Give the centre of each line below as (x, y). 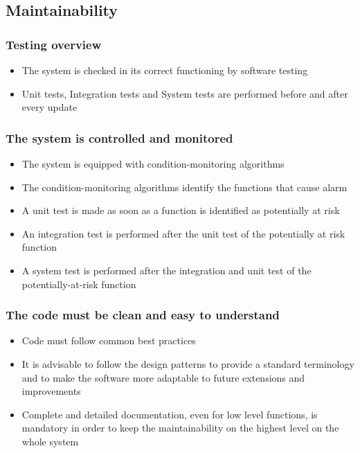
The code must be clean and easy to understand (143, 315)
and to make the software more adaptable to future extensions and (163, 377)
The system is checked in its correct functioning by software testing (165, 70)
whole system (50, 441)
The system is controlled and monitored (119, 137)
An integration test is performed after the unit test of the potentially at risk (183, 233)
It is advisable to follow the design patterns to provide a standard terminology (188, 363)
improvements (51, 391)
